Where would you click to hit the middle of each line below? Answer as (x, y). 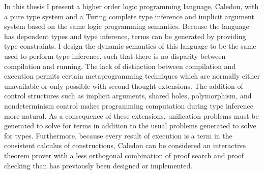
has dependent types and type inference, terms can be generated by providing (125, 36)
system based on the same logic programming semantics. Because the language (127, 26)
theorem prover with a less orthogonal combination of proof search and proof (124, 155)
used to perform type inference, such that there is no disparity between (115, 56)
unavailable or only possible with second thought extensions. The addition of (124, 85)
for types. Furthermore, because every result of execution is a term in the (118, 135)
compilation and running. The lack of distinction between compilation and (120, 66)
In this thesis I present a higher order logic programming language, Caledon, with (131, 6)
